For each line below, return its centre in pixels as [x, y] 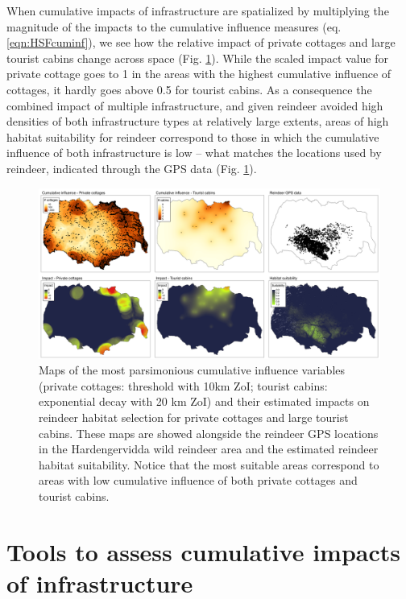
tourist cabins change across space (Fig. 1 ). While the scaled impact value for [198, 58]
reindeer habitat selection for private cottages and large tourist [194, 417]
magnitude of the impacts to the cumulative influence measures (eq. [174, 26]
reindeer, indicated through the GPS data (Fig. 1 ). [132, 168]
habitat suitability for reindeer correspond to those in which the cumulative [193, 136]
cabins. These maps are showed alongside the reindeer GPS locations [209, 433]
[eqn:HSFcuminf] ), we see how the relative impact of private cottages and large [201, 42]
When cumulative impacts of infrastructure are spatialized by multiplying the [198, 10]
